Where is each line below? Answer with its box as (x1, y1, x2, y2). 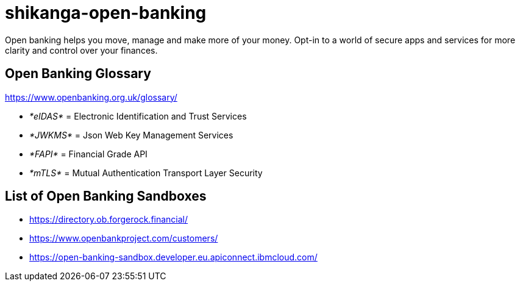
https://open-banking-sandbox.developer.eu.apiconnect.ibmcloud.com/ (29, 252, 318, 263)
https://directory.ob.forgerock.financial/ (29, 214, 188, 225)
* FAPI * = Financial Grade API (29, 148, 148, 159)
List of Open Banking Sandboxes (5, 188, 207, 204)
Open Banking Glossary (5, 66, 151, 82)
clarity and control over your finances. (5, 45, 158, 55)
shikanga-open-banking (5, 2, 207, 23)
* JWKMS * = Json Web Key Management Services (29, 129, 233, 140)
